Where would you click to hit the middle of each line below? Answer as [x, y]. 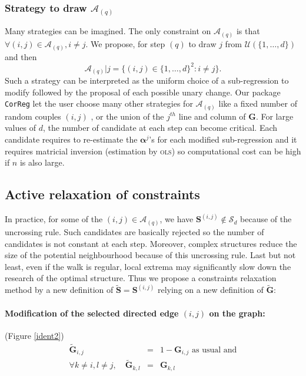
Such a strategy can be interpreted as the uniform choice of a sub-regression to [147, 80]
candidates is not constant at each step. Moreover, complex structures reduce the [151, 243]
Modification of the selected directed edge [92, 313]
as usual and [214, 350]
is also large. [42, 162]
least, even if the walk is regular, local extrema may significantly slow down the [148, 266]
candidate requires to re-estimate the [71, 139]
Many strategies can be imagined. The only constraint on [108, 31]
